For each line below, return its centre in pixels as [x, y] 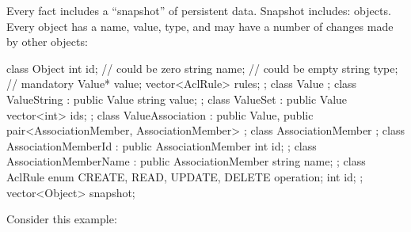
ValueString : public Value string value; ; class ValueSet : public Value [177, 99]
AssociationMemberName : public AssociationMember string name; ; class [186, 161]
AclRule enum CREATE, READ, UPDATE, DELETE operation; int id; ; [185, 176]
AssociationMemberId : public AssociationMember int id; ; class [162, 145]
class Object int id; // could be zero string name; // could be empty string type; [202, 68]
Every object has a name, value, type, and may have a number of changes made [200, 26]
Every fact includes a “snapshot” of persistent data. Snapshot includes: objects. [199, 10]
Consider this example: [62, 219]
